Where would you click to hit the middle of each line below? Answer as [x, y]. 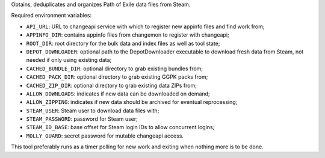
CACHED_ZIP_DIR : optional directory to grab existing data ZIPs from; [111, 85]
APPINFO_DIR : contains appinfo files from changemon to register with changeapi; [128, 35]
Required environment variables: [51, 16]
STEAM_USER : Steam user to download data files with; [93, 111]
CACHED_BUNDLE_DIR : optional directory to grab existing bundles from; [115, 68]
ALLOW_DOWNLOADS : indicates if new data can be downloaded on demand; [118, 94]
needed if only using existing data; [69, 60]
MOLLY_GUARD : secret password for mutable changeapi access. [105, 136]
